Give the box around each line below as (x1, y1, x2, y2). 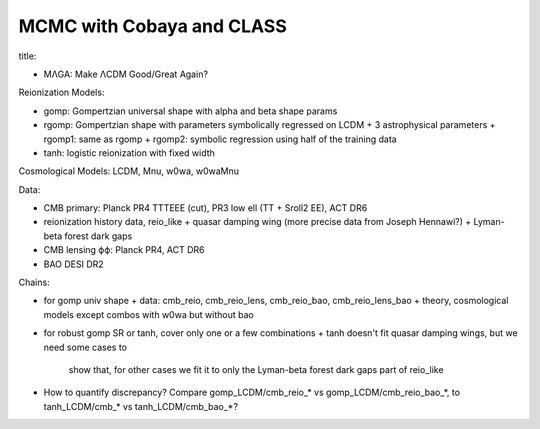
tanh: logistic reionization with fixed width (43, 146, 215, 159)
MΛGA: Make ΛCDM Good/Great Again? (43, 68, 209, 80)
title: (18, 50, 37, 62)
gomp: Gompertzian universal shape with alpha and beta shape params (43, 105, 338, 117)
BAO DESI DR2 (43, 258, 104, 270)
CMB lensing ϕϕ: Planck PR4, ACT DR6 (43, 244, 205, 256)
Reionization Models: (18, 86, 105, 99)
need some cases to (43, 341, 127, 353)
